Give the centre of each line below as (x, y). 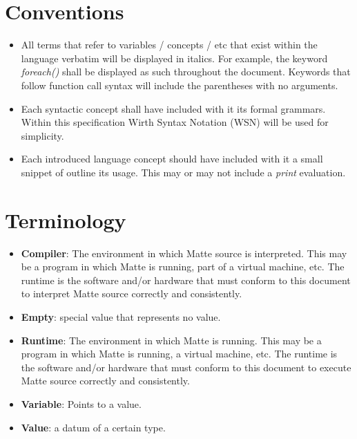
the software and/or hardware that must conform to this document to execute (186, 367)
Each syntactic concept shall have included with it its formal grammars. (173, 108)
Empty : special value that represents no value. (121, 316)
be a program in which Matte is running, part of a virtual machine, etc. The (183, 267)
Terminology (66, 219)
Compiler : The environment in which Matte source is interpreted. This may (184, 253)
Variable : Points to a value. (81, 403)
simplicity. (42, 135)
